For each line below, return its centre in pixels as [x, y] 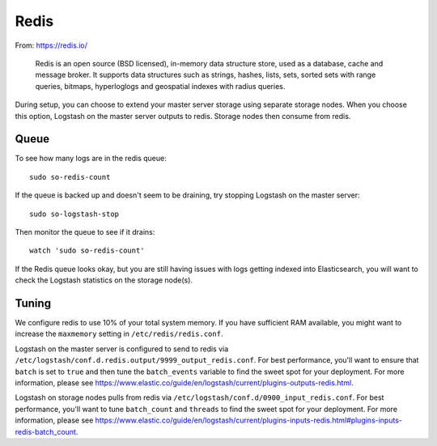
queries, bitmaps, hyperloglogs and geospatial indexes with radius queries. [160, 86]
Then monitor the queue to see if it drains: [85, 231]
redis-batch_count [46, 431]
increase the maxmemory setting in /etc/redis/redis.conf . [119, 334]
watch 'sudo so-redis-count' [87, 251]
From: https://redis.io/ [51, 45]
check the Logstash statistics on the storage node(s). [104, 280]
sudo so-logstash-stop [74, 214]
